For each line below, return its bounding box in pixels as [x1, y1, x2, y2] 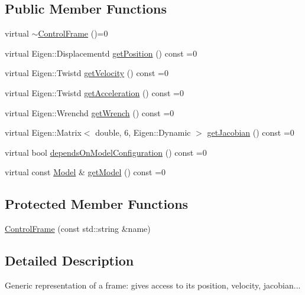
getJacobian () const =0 [207, 126, 294, 139]
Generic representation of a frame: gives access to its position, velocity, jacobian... [5, 278, 301, 291]
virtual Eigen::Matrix [5, 126, 82, 139]
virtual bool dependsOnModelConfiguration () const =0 [5, 146, 207, 158]
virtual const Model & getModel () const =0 [5, 166, 166, 178]
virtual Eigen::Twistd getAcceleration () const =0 [5, 86, 184, 99]
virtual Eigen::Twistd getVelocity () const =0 [5, 67, 168, 79]
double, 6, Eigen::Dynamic [95, 126, 191, 139]
